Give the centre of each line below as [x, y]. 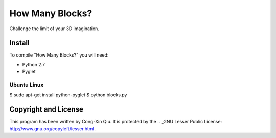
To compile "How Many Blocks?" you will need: [59, 55]
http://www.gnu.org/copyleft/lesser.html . [53, 129]
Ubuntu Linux [27, 85]
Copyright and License [47, 109]
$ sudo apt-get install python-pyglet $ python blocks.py [68, 95]
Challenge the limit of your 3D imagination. [54, 29]
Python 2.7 [34, 64]
